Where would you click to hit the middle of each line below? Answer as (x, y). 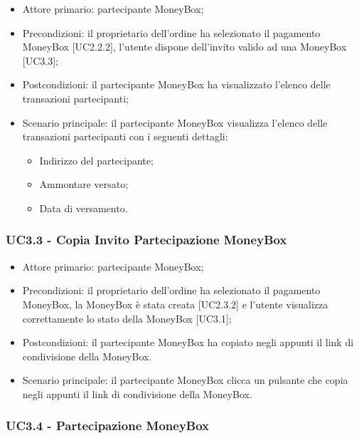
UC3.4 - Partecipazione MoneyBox (108, 426)
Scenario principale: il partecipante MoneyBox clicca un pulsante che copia (185, 380)
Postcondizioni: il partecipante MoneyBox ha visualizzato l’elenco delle (176, 84)
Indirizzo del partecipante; (96, 160)
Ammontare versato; (84, 184)
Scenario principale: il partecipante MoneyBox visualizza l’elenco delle (175, 122)
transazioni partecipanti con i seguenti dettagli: (125, 136)
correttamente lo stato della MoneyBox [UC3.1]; (127, 318)
